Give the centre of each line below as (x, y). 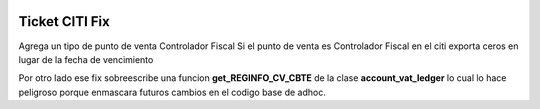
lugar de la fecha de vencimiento (86, 59)
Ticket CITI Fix (64, 21)
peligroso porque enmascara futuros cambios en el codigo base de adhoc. (172, 92)
